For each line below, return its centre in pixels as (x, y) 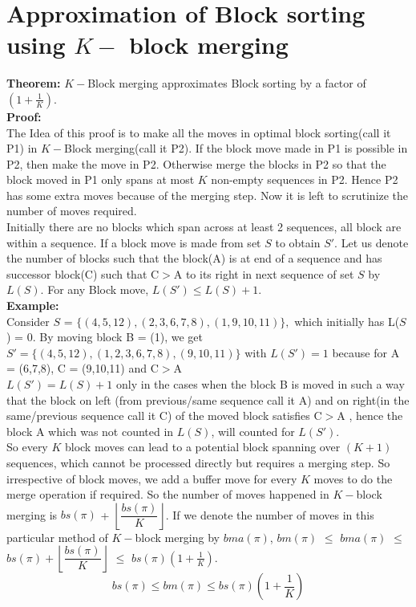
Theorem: (34, 83)
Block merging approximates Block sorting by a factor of (227, 83)
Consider (28, 321)
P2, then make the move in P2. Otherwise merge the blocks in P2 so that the (196, 163)
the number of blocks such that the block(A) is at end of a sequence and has (194, 258)
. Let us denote (372, 242)
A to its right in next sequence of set (264, 273)
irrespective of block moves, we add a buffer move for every (152, 478)
